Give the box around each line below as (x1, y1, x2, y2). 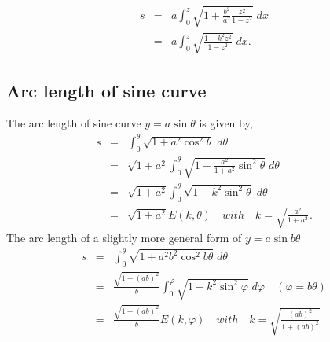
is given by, (199, 115, 253, 131)
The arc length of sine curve (6, 115, 141, 131)
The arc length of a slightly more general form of (6, 230, 242, 246)
